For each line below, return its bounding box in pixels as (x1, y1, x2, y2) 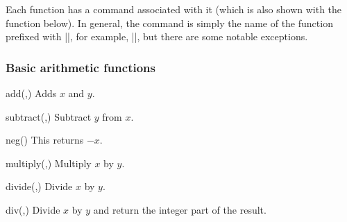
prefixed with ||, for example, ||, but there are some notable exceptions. (6, 29, 308, 44)
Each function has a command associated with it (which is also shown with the (6, 2, 342, 16)
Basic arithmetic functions (6, 58, 155, 76)
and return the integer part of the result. (93, 202, 266, 216)
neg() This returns (6, 133, 84, 147)
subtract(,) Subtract (6, 109, 92, 123)
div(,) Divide (6, 202, 60, 216)
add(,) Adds (6, 86, 57, 100)
